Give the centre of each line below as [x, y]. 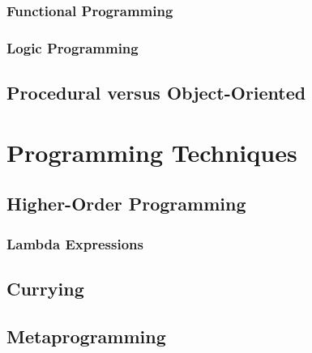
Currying [45, 288]
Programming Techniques [152, 152]
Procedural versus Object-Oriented [156, 93]
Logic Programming [73, 47]
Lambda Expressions [75, 243]
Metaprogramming [86, 336]
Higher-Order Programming [126, 204]
